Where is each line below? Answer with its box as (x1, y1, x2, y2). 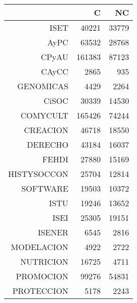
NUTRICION (20, 256, 69, 267)
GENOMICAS (17, 80, 69, 92)
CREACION (24, 124, 69, 136)
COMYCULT (20, 109, 69, 121)
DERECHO (27, 139, 69, 150)
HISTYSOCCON (8, 168, 69, 179)
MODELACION (11, 241, 69, 253)
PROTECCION (12, 285, 69, 296)
